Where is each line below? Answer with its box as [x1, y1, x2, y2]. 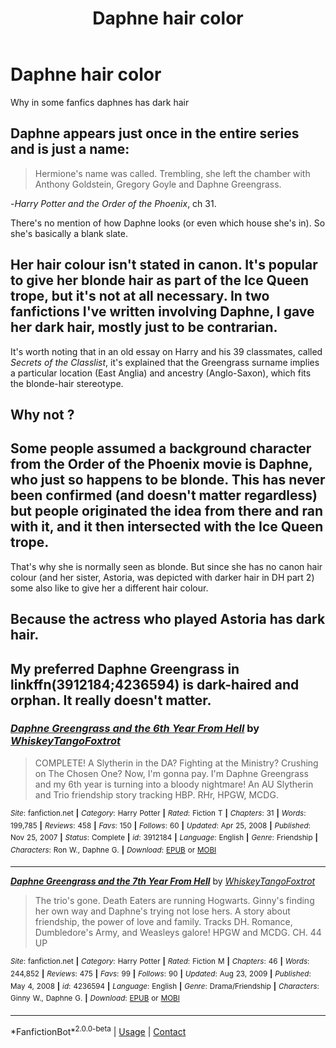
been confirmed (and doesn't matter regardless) [10, 487, 318, 504]
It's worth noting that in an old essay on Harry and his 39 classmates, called [10, 345, 323, 357]
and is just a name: [10, 141, 130, 158]
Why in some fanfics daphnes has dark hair [10, 96, 190, 108]
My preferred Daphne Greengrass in [10, 660, 240, 677]
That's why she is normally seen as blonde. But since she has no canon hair [10, 560, 323, 572]
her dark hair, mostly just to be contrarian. [10, 319, 278, 336]
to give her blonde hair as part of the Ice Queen [10, 272, 310, 289]
